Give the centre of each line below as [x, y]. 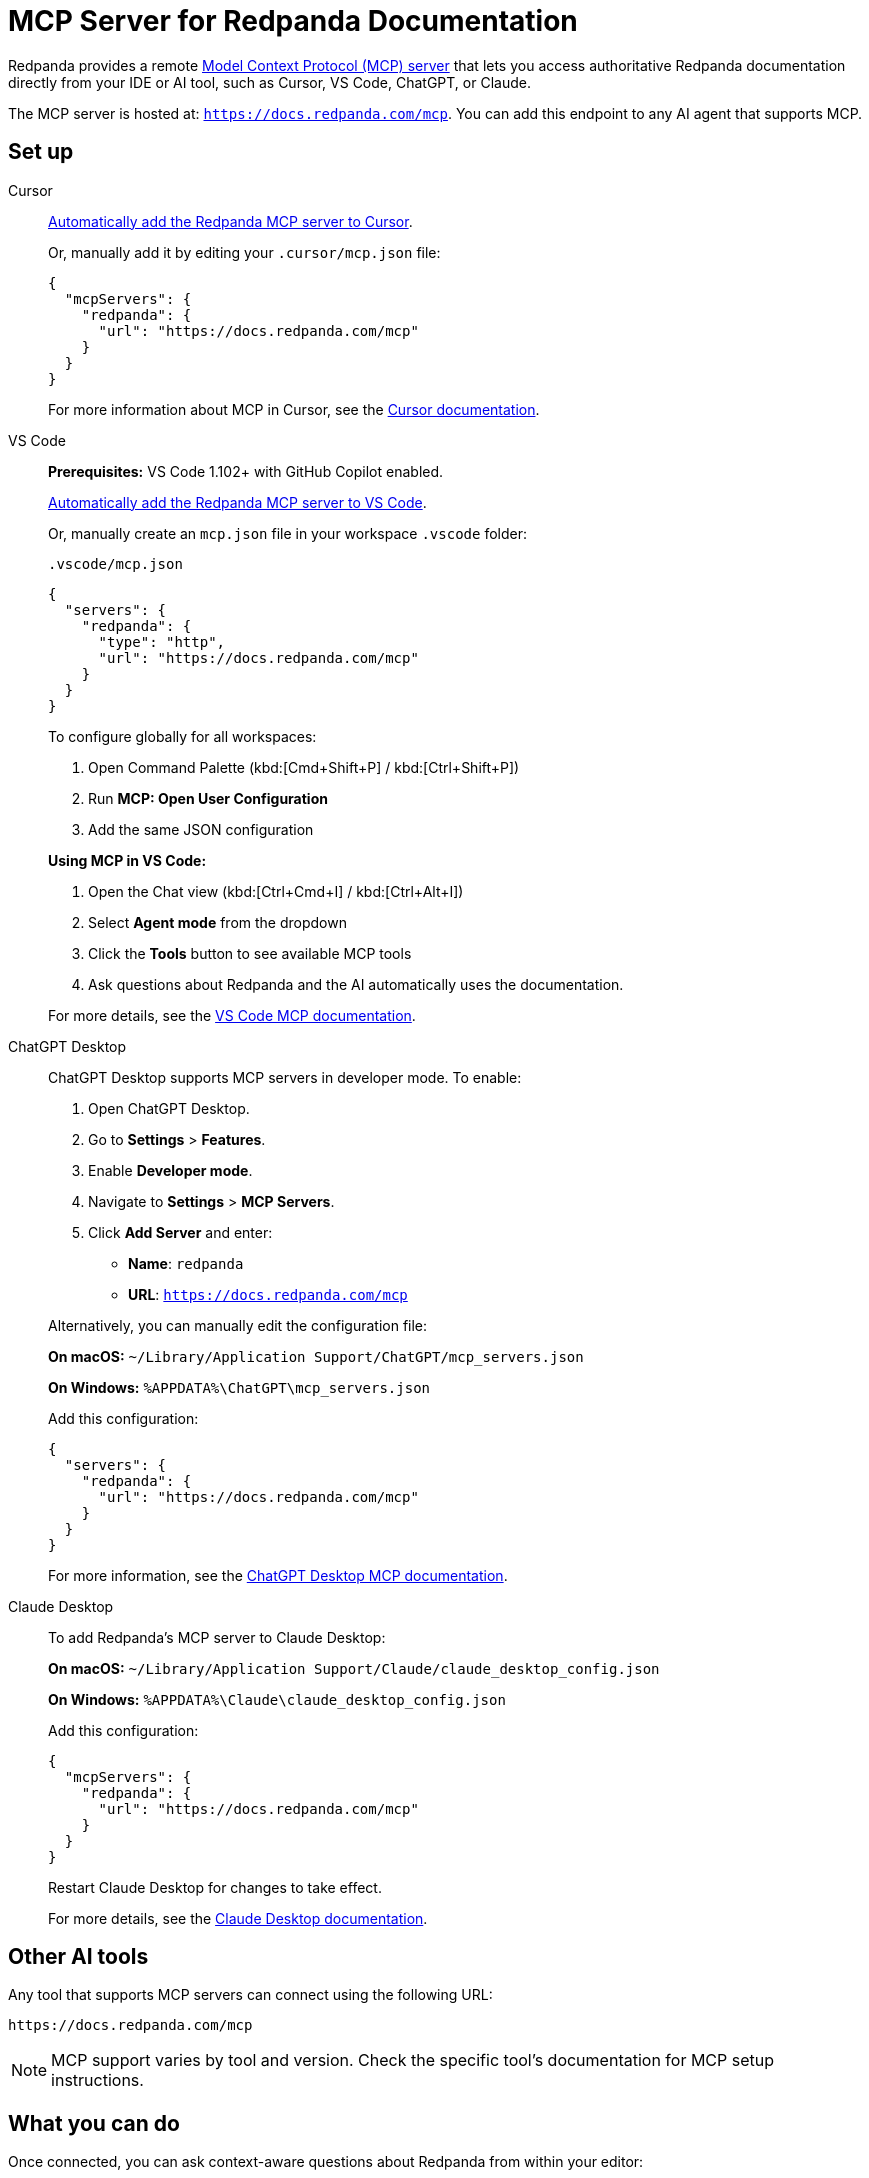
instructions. [97, 2080]
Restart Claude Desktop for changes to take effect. [215, 1887]
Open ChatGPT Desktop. [169, 1108]
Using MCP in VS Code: [127, 860]
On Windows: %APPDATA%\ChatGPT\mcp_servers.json [239, 1387]
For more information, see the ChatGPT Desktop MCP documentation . [278, 1575]
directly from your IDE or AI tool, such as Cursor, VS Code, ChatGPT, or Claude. [269, 82]
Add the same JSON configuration [201, 829]
